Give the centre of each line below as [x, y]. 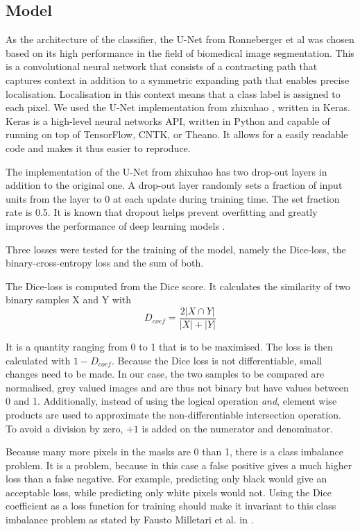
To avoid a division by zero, [65, 428]
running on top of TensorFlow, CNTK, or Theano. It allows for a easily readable [177, 134]
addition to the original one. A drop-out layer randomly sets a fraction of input [174, 185]
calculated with [38, 360]
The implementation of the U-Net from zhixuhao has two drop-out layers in [166, 171]
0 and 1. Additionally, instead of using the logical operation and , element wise [171, 401]
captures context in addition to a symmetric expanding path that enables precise [178, 79]
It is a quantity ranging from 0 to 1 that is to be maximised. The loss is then [169, 346]
